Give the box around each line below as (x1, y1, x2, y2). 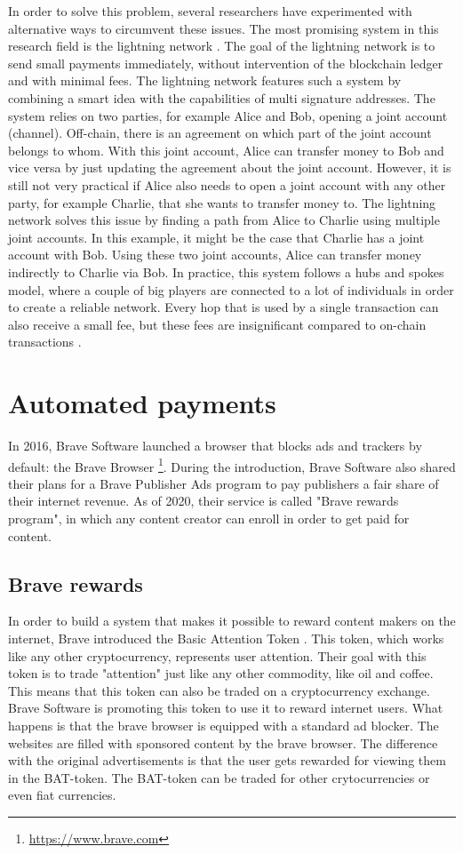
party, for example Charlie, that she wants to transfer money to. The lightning (8, 193, 436, 212)
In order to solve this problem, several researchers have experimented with (8, 2, 412, 20)
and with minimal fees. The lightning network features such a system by (8, 71, 402, 90)
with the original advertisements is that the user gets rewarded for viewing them (8, 751, 446, 770)
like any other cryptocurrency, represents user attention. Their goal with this (8, 646, 427, 665)
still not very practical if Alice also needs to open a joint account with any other (8, 175, 446, 194)
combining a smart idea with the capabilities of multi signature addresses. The (8, 88, 435, 107)
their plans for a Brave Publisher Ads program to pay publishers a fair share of (8, 474, 439, 492)
